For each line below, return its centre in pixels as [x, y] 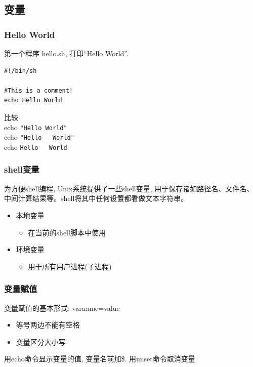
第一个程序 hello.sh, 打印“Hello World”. [66, 53]
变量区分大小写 [41, 341]
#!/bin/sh [20, 71]
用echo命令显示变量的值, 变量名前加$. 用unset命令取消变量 [100, 359]
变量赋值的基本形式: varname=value [62, 308]
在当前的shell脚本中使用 [67, 232]
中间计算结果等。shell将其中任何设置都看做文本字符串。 [96, 198]
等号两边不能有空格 [48, 325]
